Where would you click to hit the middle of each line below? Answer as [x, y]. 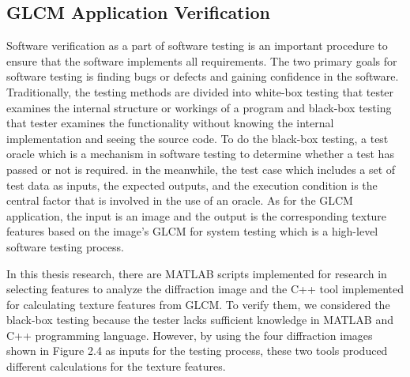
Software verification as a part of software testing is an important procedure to [197, 45]
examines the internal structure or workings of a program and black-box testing [199, 107]
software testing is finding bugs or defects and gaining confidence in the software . [203, 76]
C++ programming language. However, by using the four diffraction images [190, 335]
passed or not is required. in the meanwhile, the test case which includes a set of [201, 169]
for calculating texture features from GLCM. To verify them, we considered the [198, 304]
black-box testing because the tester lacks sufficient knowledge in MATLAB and [200, 320]
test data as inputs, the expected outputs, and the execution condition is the [192, 185]
